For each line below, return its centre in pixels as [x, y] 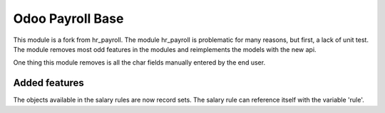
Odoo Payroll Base [68, 18]
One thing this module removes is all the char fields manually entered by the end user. [139, 63]
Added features [49, 83]
